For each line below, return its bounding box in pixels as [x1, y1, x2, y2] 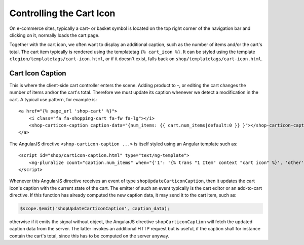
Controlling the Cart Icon [9, 8, 116, 19]
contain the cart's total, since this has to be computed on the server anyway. [9, 233, 170, 239]
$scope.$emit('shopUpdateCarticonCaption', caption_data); [20, 206, 170, 212]
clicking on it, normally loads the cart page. [9, 32, 100, 38]
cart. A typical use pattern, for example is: [9, 96, 97, 102]
